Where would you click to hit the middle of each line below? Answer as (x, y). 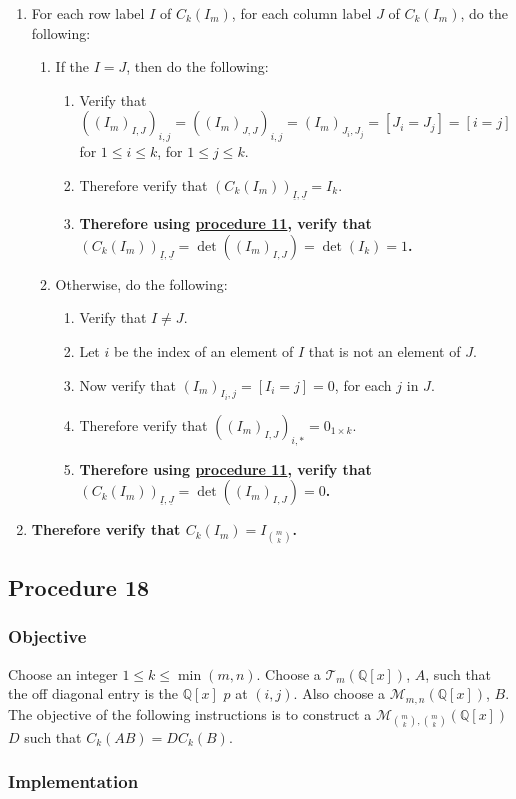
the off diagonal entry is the (93, 693)
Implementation (73, 781)
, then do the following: (197, 66)
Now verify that (127, 384)
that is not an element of (384, 350)
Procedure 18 (79, 586)
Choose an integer (63, 673)
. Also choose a (339, 693)
